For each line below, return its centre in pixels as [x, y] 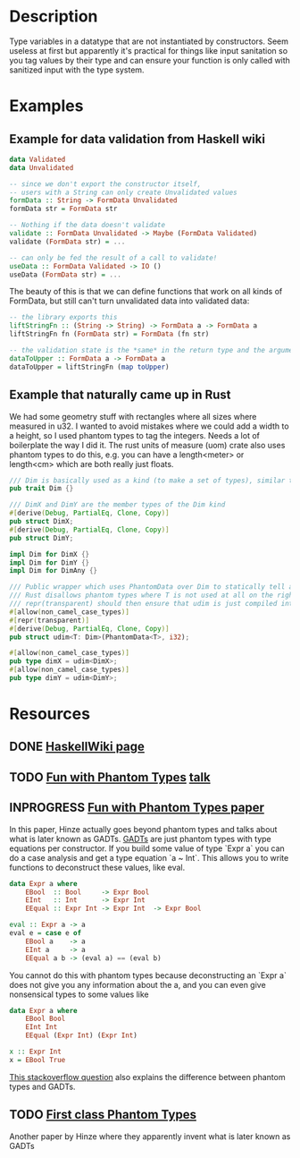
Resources [50, 714]
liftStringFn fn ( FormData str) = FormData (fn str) [109, 334]
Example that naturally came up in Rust [120, 395]
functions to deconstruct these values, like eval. [97, 867]
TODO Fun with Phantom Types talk [110, 777]
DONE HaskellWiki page [77, 747]
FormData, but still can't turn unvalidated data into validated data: [129, 301]
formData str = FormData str [63, 209]
